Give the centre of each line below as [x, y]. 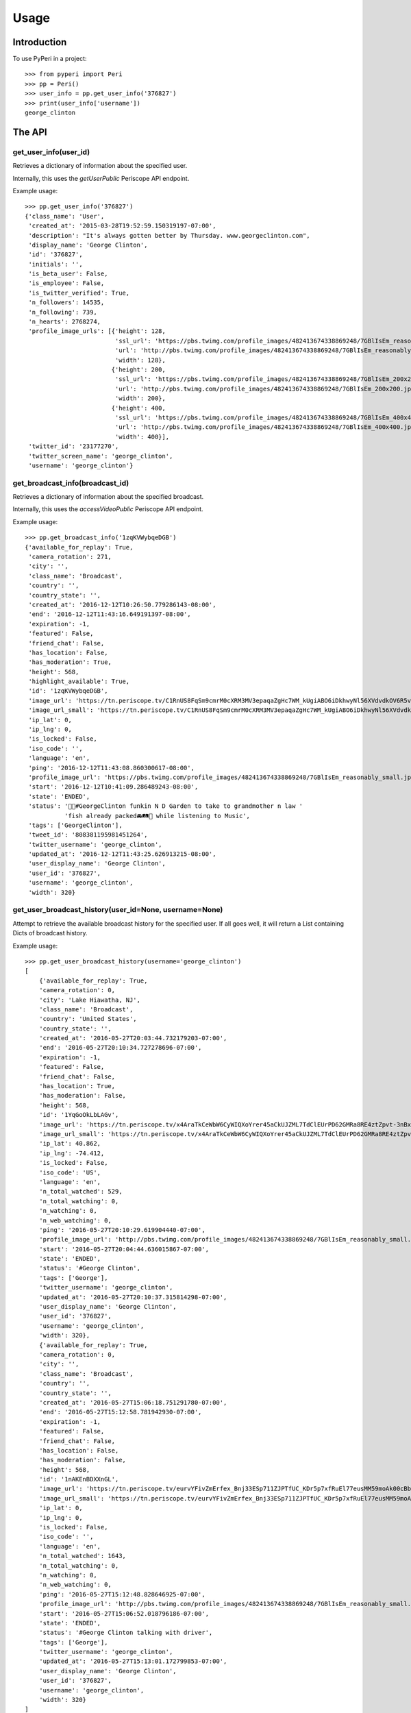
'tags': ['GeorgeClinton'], [75, 825]
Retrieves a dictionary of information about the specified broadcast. [108, 497]
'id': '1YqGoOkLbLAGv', [79, 1115]
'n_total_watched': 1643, [83, 1556]
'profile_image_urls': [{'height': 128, [97, 331]
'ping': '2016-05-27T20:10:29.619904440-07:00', [122, 1230]
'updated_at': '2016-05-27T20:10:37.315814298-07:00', [133, 1297]
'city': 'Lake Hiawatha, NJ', [89, 1000]
